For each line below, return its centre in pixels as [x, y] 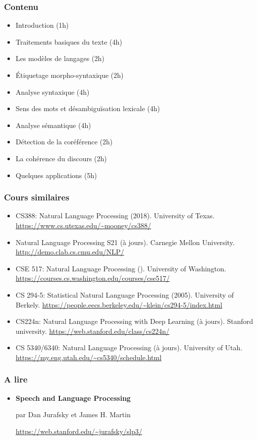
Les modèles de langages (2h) [60, 58]
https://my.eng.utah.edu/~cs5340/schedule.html [89, 357]
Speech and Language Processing [73, 398]
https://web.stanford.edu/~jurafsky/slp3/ [79, 431]
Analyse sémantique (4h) [53, 125]
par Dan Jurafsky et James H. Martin [73, 414]
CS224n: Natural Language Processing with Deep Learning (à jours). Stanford [134, 321]
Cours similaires [37, 197]
